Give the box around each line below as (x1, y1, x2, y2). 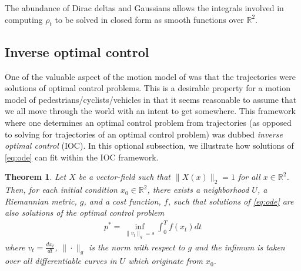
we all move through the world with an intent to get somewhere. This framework (5, 105, 296, 117)
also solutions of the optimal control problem (5, 206, 165, 219)
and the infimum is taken (195, 240, 285, 253)
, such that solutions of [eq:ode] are (168, 195, 294, 207)
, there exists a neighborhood (147, 183, 249, 196)
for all (238, 170, 260, 183)
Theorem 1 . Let (5, 170, 66, 183)
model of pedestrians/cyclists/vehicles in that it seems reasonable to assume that (5, 93, 297, 105)
